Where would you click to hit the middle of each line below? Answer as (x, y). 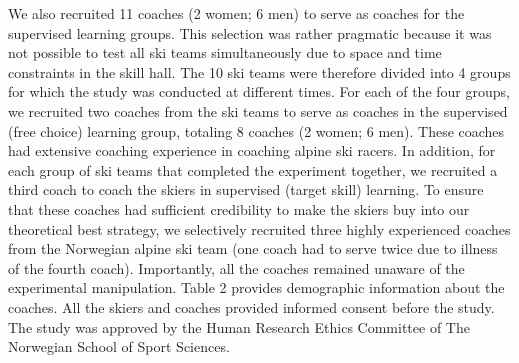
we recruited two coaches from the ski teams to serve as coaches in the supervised (258, 110)
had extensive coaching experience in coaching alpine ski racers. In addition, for (252, 150)
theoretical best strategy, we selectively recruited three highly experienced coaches (259, 228)
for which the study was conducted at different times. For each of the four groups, (259, 91)
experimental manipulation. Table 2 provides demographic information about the (256, 287)
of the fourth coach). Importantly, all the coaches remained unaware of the (236, 267)
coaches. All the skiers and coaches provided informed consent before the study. (251, 306)
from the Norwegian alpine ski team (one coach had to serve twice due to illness (253, 248)
